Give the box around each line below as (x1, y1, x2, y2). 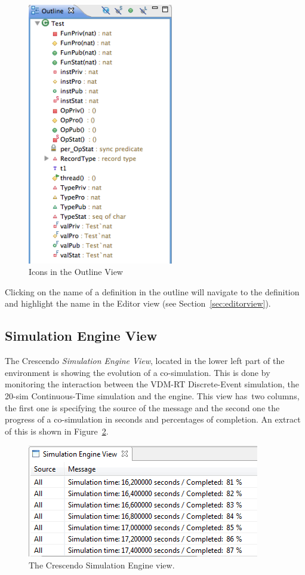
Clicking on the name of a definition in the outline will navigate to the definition (5, 285, 300, 298)
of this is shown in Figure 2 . (5, 424, 109, 437)
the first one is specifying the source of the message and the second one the (5, 401, 280, 414)
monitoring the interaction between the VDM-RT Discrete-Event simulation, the (5, 378, 299, 390)
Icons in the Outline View (29, 265, 123, 278)
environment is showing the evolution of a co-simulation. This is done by (5, 366, 270, 378)
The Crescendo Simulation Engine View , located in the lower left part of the (5, 354, 285, 367)
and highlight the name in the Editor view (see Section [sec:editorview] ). (5, 297, 271, 310)
